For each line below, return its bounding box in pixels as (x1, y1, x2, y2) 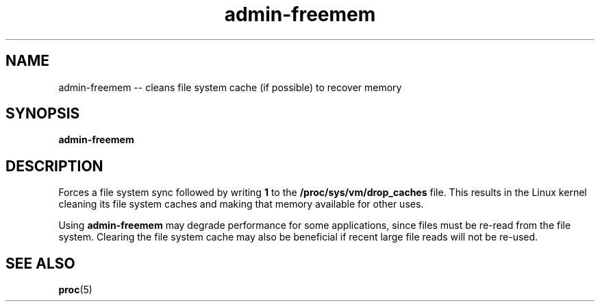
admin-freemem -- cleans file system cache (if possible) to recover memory (58, 81, 402, 93)
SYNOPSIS (5, 105, 80, 123)
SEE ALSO (5, 254, 75, 272)
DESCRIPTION (5, 157, 103, 175)
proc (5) (58, 284, 92, 296)
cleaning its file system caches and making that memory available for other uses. (58, 198, 424, 210)
